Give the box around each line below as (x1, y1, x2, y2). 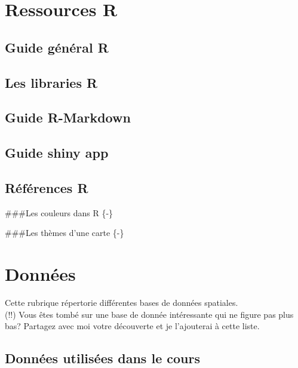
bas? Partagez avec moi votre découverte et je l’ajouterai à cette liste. (5, 320, 260, 332)
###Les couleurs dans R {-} (5, 206, 113, 219)
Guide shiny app (5, 143, 109, 162)
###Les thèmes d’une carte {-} (5, 226, 124, 239)
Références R (5, 178, 88, 197)
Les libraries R (5, 73, 98, 91)
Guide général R (5, 38, 109, 56)
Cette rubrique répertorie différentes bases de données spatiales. (5, 296, 238, 309)
